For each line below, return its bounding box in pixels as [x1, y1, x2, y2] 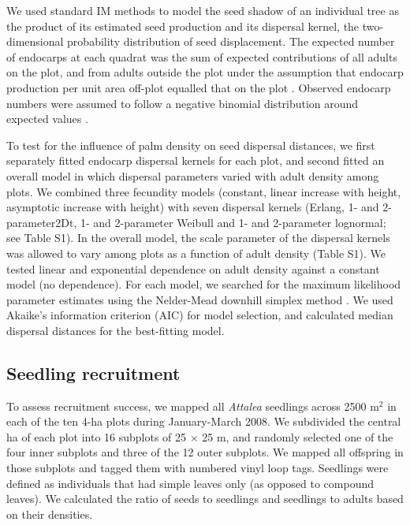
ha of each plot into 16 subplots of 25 [6, 428, 187, 445]
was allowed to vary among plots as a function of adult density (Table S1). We [6, 244, 386, 261]
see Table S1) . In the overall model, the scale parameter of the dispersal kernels [6, 229, 390, 246]
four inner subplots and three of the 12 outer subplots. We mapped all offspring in [6, 444, 404, 460]
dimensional [6, 33, 64, 50]
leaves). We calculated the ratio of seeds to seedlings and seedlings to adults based [6, 490, 404, 507]
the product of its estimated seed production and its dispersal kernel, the [6, 17, 360, 34]
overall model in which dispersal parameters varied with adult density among [6, 167, 379, 184]
